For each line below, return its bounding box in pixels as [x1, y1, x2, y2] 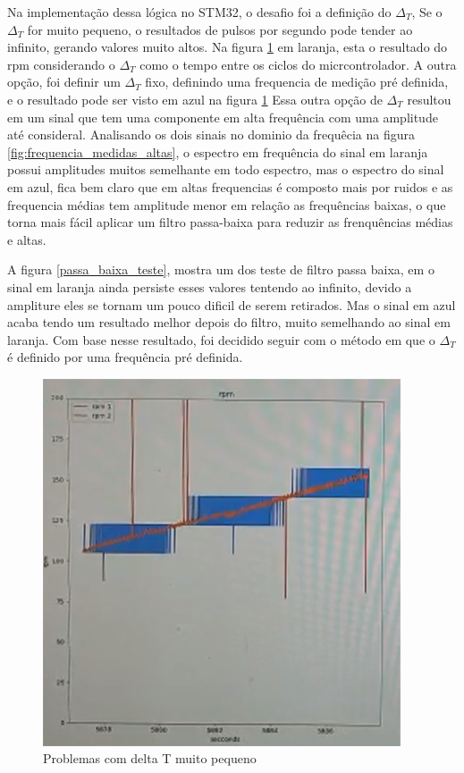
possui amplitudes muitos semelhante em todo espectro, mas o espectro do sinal [7, 160, 444, 179]
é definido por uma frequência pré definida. [7, 348, 243, 366]
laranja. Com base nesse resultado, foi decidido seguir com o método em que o [7, 330, 435, 349]
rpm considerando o [7, 55, 115, 73]
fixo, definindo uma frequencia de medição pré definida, [145, 72, 449, 91]
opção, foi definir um [7, 72, 121, 91]
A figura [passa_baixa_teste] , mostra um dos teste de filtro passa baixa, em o [7, 260, 434, 279]
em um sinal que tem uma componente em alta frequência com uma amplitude [7, 107, 438, 126]
